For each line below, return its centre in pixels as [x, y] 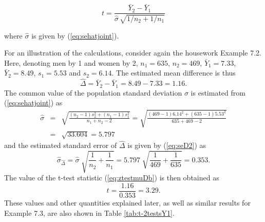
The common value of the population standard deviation [93, 92]
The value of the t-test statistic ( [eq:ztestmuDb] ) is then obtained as [112, 178]
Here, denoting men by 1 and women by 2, [71, 62]
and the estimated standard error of [61, 145]
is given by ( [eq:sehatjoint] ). [75, 35]
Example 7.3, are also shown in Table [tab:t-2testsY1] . [89, 212]
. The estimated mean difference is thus [174, 73]
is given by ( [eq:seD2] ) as [167, 145]
